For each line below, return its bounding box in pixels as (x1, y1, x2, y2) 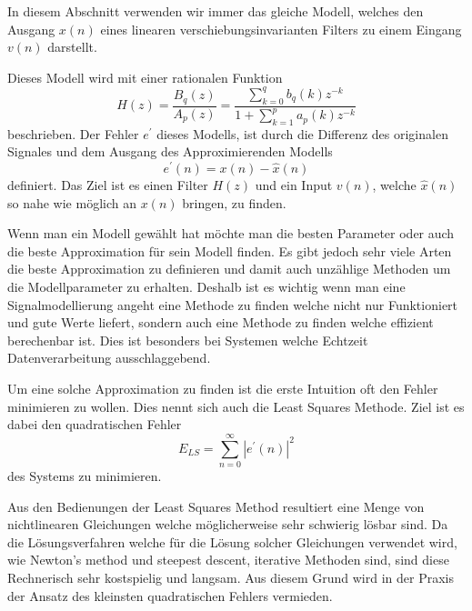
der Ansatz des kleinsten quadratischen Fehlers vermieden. (7, 586, 333, 605)
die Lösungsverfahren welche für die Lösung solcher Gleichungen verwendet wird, (7, 532, 457, 551)
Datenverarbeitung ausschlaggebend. (7, 348, 211, 367)
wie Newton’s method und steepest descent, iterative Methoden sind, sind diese (7, 550, 449, 569)
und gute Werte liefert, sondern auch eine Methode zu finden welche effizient (7, 313, 434, 332)
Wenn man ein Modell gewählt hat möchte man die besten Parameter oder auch (7, 224, 455, 243)
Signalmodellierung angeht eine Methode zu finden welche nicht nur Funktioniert (7, 295, 458, 314)
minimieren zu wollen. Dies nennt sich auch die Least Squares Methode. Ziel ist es (7, 396, 465, 416)
